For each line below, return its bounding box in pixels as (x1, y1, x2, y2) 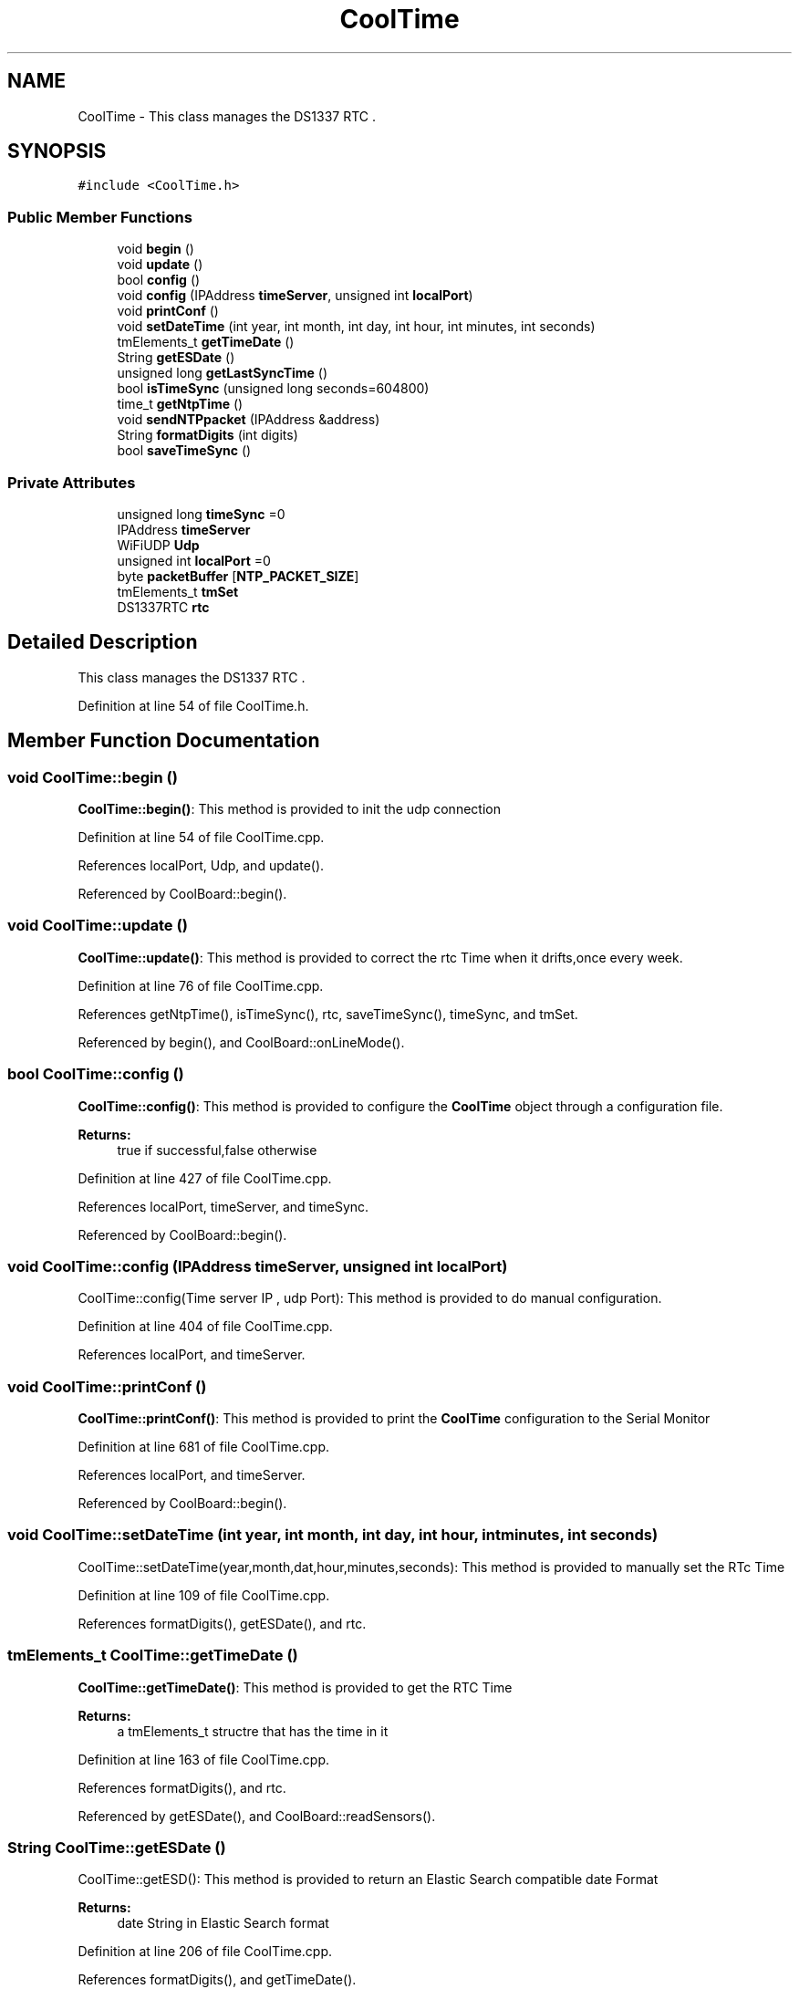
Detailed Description (7, 630, 198, 654)
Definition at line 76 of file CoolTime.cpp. (78, 977, 324, 994)
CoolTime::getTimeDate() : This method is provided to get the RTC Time (78, 1679, 513, 1695)
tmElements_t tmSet (117, 583, 239, 599)
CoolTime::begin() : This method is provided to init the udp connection (78, 801, 501, 817)
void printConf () (117, 303, 219, 319)
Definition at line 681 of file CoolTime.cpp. (78, 1439, 330, 1454)
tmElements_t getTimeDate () (117, 334, 295, 350)
